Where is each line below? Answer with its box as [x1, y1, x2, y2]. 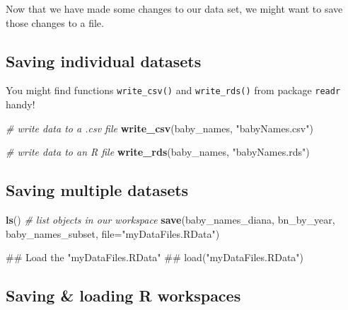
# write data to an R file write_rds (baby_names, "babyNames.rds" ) [6, 144, 310, 159]
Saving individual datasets [6, 50, 202, 71]
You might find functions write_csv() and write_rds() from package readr [6, 83, 341, 98]
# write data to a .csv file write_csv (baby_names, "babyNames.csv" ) [6, 120, 313, 135]
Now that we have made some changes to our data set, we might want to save [6, 1, 343, 16]
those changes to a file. [6, 15, 104, 30]
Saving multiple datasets [6, 179, 189, 201]
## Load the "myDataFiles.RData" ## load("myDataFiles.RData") [6, 250, 304, 265]
